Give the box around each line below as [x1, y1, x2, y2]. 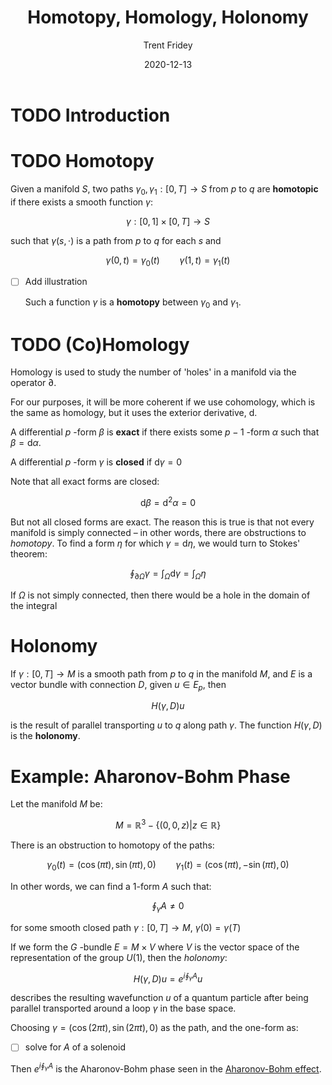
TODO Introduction [10, 104, 171, 126]
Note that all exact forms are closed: [10, 476, 160, 488]
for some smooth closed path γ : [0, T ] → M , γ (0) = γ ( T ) [10, 921, 242, 933]
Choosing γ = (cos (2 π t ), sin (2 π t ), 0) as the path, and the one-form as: [10, 1022, 299, 1034]
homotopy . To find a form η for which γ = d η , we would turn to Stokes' [10, 537, 301, 549]
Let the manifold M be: [10, 798, 103, 810]
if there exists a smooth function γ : [10, 196, 153, 208]
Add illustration [24, 276, 88, 288]
